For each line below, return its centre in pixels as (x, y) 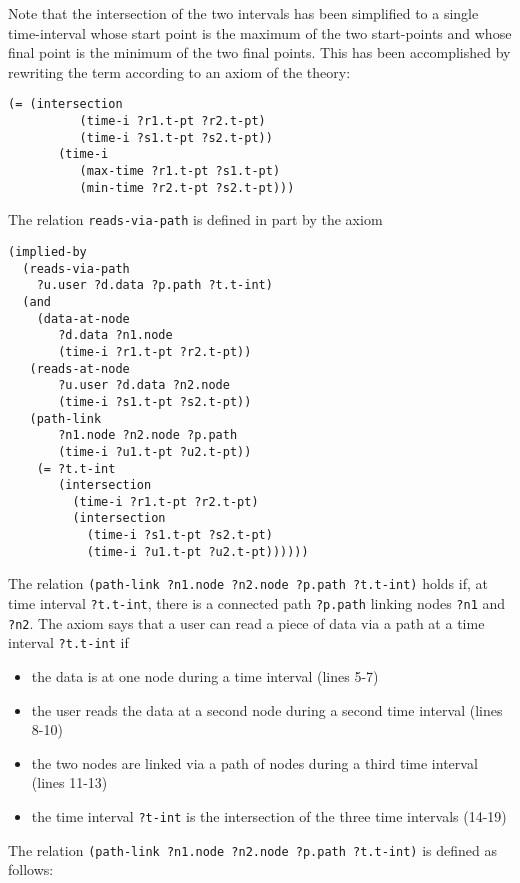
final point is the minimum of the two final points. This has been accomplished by (259, 52)
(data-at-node (83, 318)
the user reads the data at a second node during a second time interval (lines (267, 709)
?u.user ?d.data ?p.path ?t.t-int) (154, 285)
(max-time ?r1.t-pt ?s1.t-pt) (180, 171)
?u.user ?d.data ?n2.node (144, 385)
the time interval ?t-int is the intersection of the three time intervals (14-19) (269, 816)
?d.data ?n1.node (115, 335)
